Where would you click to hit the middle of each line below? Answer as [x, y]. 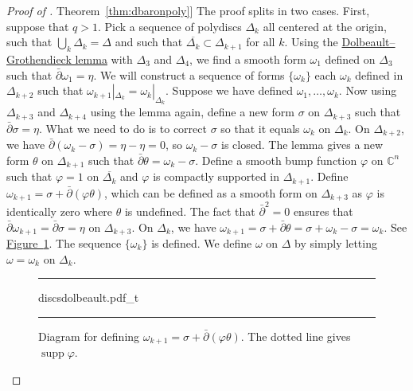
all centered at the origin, [325, 26]
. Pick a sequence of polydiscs [169, 26]
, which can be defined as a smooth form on [211, 192]
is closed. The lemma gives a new [302, 145]
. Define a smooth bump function [276, 160]
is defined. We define [202, 243]
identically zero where [60, 211]
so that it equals [260, 128]
